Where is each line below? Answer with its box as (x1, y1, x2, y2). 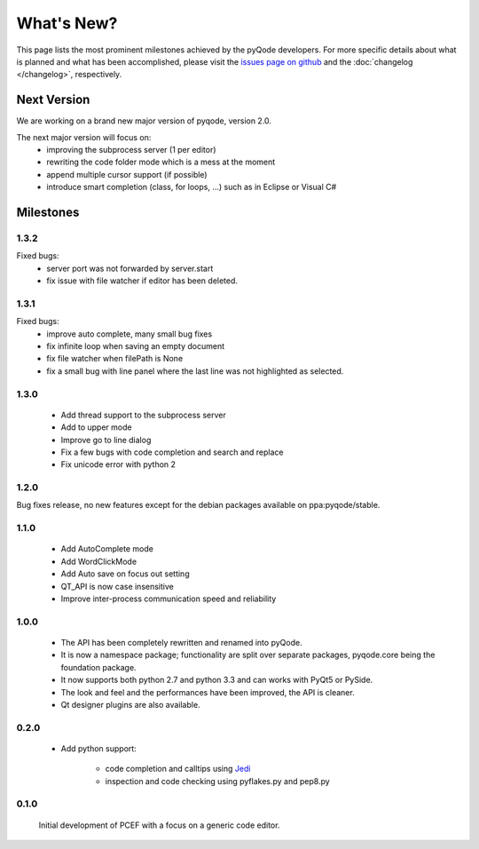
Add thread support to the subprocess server (60, 409, 226, 420)
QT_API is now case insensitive (60, 581, 175, 591)
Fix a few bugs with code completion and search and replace (60, 447, 284, 457)
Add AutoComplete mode (60, 544, 154, 554)
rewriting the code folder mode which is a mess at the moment (46, 156, 276, 168)
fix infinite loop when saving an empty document (46, 341, 225, 352)
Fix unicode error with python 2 (60, 459, 177, 470)
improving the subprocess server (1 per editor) (46, 145, 216, 155)
